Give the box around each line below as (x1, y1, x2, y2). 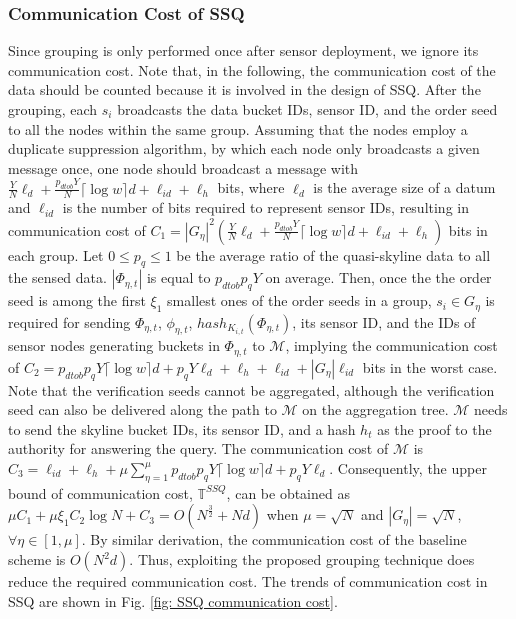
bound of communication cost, (8, 482, 193, 503)
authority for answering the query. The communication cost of (8, 438, 389, 459)
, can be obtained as (226, 482, 350, 503)
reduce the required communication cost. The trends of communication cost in (8, 571, 488, 592)
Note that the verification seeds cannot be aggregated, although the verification (8, 379, 495, 400)
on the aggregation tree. (302, 399, 449, 420)
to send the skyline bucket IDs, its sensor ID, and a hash (8, 418, 356, 439)
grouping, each (8, 99, 98, 119)
